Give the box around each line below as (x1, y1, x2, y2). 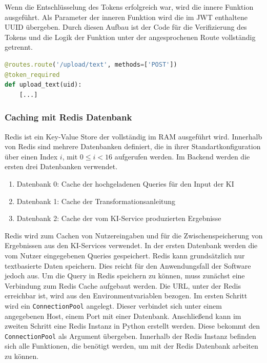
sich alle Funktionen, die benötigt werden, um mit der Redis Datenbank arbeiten (5, 340, 258, 351)
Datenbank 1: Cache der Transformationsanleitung (16, 195, 176, 206)
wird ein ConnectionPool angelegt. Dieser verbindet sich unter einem (5, 300, 222, 311)
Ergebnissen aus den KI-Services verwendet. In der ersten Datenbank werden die (5, 240, 258, 251)
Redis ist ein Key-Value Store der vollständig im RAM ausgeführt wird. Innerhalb (5, 131, 262, 142)
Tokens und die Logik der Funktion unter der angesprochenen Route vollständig (5, 31, 256, 42)
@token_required (5, 71, 60, 78)
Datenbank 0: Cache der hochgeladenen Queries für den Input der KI (16, 178, 234, 189)
